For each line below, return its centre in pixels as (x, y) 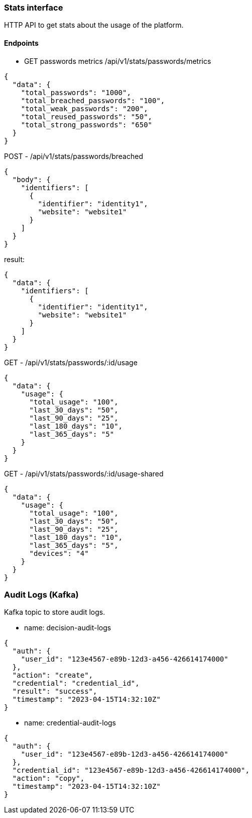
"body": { (31, 179)
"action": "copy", (48, 779)
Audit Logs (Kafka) (41, 594)
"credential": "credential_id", (76, 683)
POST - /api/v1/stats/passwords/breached (74, 156)
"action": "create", (53, 675)
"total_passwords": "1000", (76, 92)
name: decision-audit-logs (68, 628)
